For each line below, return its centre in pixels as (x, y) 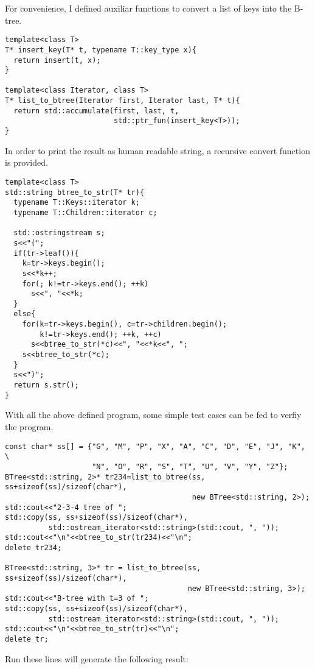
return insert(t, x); (57, 60)
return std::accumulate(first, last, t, (96, 111)
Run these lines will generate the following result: (97, 658)
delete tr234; (33, 548)
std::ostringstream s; (59, 233)
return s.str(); (46, 385)
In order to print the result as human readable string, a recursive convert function (157, 150)
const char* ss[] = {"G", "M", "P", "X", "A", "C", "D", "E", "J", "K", (155, 446)
